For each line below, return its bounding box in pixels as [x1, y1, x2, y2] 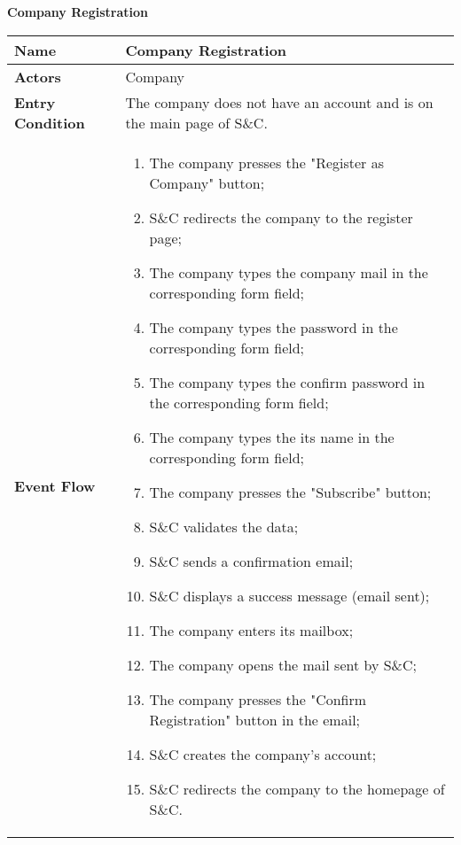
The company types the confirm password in [149, 371, 426, 392]
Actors [14, 66, 61, 87]
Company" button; [149, 172, 265, 193]
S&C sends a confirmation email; [149, 550, 354, 571]
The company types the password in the [149, 316, 398, 337]
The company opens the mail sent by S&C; [149, 654, 418, 675]
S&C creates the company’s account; [149, 743, 377, 764]
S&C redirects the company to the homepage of [149, 778, 445, 799]
